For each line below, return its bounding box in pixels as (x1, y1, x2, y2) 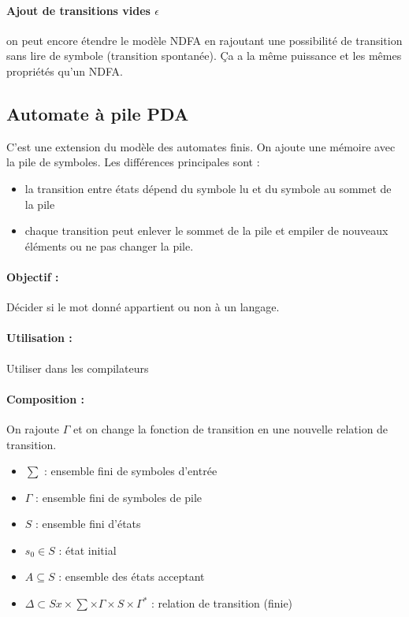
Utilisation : (6, 329, 73, 346)
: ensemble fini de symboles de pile (35, 489, 203, 505)
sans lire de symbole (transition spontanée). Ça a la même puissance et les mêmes (6, 47, 402, 64)
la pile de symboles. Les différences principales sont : (6, 154, 260, 170)
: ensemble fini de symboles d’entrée (43, 463, 218, 479)
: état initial (58, 541, 117, 558)
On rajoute (6, 420, 59, 437)
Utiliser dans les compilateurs (6, 359, 149, 376)
